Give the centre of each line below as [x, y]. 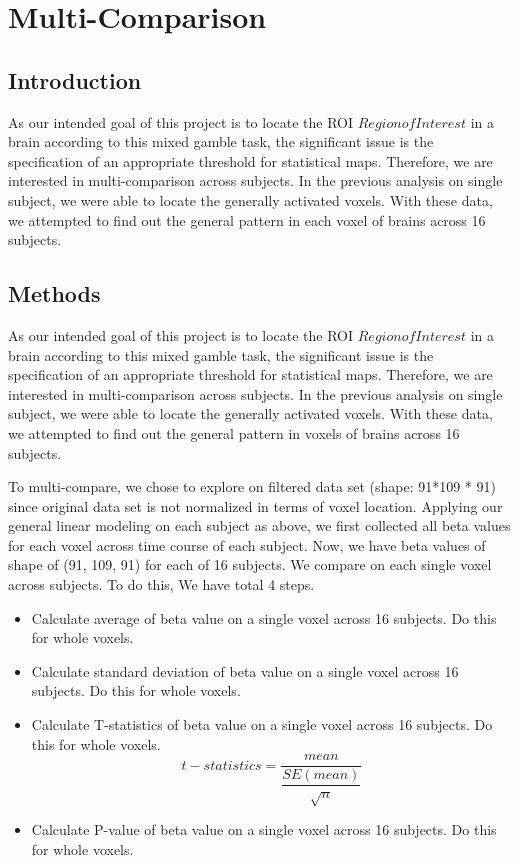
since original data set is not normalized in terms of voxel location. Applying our [255, 505]
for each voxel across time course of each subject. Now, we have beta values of [247, 544]
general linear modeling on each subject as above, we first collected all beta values [259, 525]
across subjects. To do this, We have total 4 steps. [161, 584]
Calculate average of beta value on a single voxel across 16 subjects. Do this [264, 617]
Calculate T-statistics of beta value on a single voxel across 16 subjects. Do [262, 724]
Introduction [75, 79]
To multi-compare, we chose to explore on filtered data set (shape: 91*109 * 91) [252, 486]
